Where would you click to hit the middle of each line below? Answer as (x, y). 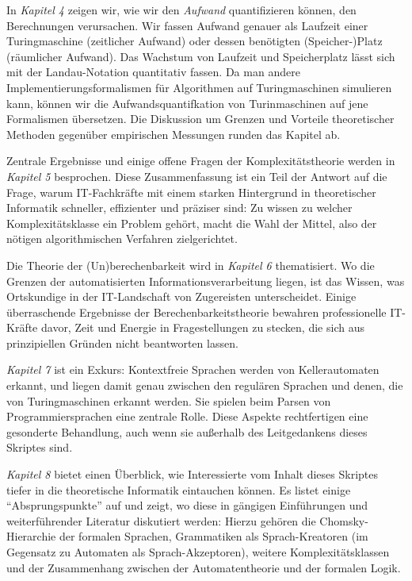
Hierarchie (31, 536)
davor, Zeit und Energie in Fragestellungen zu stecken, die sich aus (202, 327)
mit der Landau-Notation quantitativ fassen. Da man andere (153, 72)
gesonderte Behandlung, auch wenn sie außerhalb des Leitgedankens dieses (187, 431)
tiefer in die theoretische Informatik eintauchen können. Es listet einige (179, 489)
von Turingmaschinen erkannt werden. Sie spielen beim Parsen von (169, 400)
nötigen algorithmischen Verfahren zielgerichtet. (122, 239)
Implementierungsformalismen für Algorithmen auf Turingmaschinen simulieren (199, 87)
